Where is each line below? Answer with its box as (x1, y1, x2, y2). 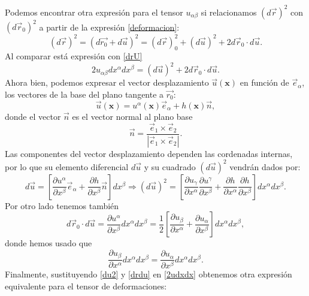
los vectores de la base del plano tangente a (5, 87, 164, 100)
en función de (240, 76, 289, 89)
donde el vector (5, 110, 61, 122)
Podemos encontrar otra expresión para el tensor (5, 5, 183, 18)
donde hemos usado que (5, 237, 92, 249)
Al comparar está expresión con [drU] (5, 50, 143, 62)
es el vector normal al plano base (72, 110, 193, 122)
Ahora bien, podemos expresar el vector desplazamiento (5, 76, 209, 89)
